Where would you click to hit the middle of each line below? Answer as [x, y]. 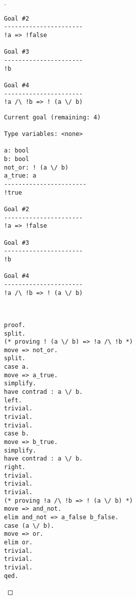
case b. [17, 434]
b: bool [17, 159]
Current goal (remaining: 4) [52, 117]
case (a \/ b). [29, 526]
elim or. [18, 542]
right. [15, 467]
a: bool [17, 151]
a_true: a [20, 176]
